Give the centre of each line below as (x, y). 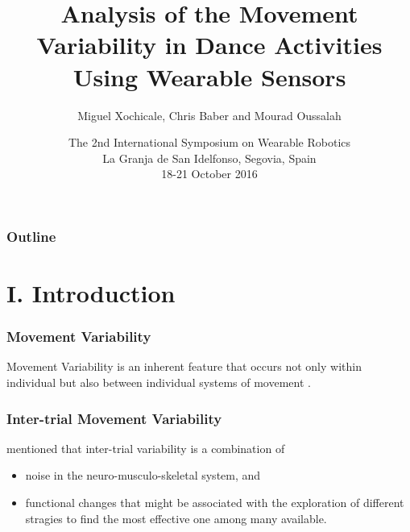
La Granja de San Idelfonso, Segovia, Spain (209, 158)
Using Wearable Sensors (209, 76)
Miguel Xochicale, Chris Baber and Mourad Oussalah (209, 115)
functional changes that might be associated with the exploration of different (215, 502)
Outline (31, 236)
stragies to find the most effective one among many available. (176, 518)
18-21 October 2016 (209, 174)
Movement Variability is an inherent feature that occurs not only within (184, 366)
